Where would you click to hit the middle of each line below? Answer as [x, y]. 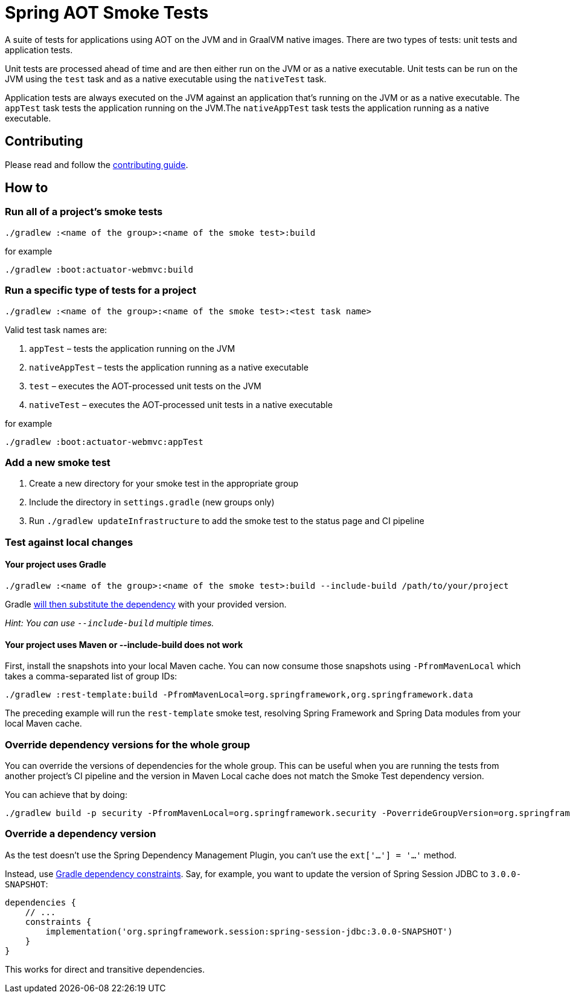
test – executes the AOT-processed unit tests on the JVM [145, 386]
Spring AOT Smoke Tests [107, 13]
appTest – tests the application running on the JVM [132, 348]
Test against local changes [69, 542]
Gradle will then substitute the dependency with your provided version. [146, 604]
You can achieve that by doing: [66, 794]
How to [27, 188]
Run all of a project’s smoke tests [84, 212]
